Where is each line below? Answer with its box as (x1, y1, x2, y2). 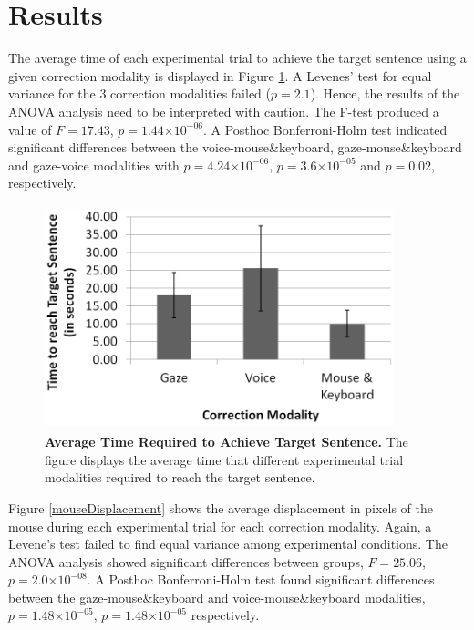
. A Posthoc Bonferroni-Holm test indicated (202, 119, 448, 139)
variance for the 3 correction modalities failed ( (8, 84, 272, 103)
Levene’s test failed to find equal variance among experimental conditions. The (8, 534, 448, 553)
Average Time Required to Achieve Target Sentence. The (45, 432, 408, 451)
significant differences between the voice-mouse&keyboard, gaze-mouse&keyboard (8, 138, 462, 157)
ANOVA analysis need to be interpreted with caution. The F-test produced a (8, 101, 439, 120)
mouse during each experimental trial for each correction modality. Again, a (8, 516, 432, 535)
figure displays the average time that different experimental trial (45, 449, 404, 469)
